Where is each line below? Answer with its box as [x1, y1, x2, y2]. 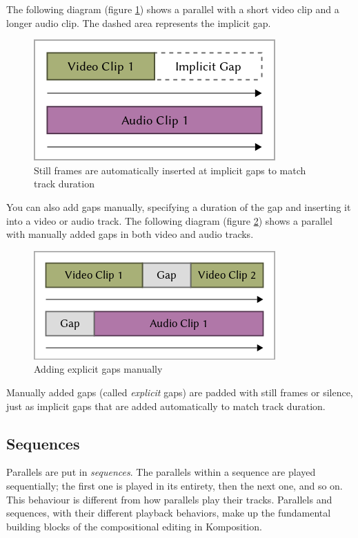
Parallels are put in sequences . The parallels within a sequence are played [6, 465, 316, 479]
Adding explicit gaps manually [34, 362, 163, 376]
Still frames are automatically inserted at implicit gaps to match [34, 163, 306, 177]
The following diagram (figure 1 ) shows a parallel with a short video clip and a [6, 2, 339, 16]
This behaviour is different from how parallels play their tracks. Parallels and [6, 492, 332, 506]
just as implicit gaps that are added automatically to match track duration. [6, 398, 326, 413]
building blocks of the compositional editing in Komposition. [6, 519, 262, 533]
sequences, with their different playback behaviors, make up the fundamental [6, 505, 331, 520]
